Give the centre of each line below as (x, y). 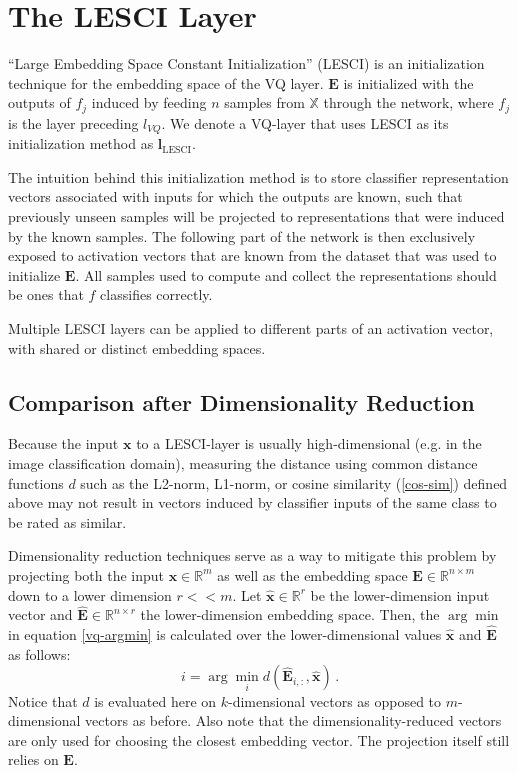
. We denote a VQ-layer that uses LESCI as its (305, 122)
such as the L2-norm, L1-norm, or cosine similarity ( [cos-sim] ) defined (294, 482)
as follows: (39, 653)
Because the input (63, 443)
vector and (40, 614)
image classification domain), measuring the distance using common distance (243, 462)
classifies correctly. (156, 294)
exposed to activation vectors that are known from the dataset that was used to (252, 255)
